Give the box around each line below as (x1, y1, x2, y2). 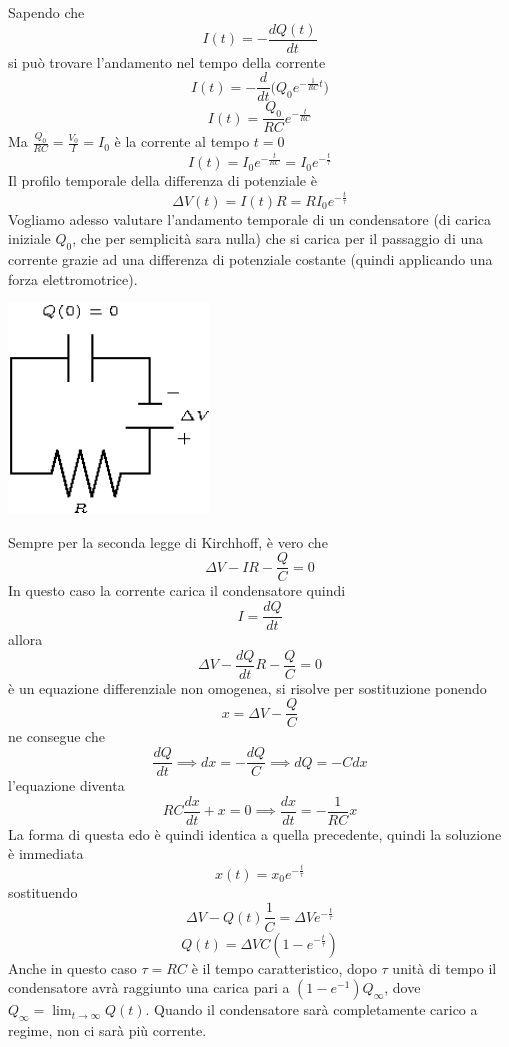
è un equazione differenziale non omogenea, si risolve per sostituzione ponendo (8, 677, 487, 698)
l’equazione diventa (8, 775, 125, 796)
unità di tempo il (392, 957, 497, 978)
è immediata (8, 843, 84, 864)
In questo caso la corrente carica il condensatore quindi (8, 580, 346, 601)
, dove (384, 977, 421, 998)
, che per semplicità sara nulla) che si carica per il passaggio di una (72, 228, 484, 249)
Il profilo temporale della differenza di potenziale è (8, 170, 317, 191)
